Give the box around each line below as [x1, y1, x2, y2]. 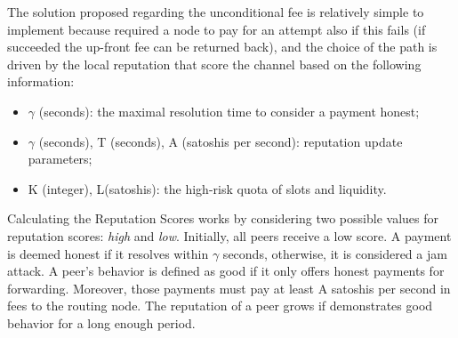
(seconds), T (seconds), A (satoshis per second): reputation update [38, 132, 403, 150]
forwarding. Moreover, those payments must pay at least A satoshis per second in [7, 278, 451, 297]
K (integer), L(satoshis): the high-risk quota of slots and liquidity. [28, 179, 387, 197]
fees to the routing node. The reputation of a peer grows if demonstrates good [7, 296, 433, 315]
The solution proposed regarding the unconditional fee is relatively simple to [7, 3, 424, 20]
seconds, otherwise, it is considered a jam [222, 244, 447, 262]
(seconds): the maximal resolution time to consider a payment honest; [38, 101, 420, 120]
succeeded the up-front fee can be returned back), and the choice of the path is [7, 37, 438, 56]
